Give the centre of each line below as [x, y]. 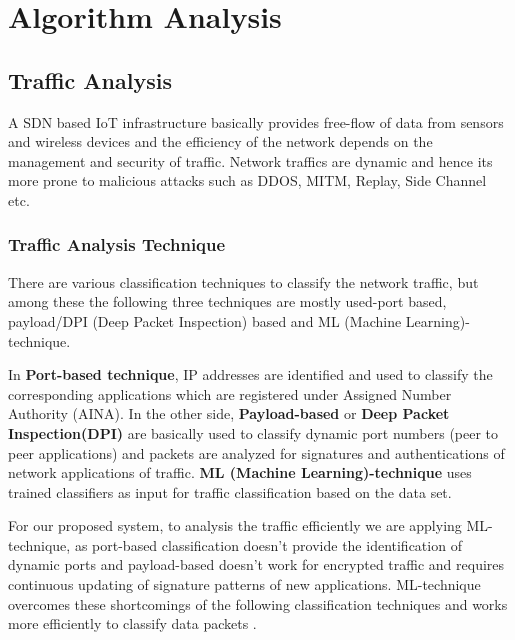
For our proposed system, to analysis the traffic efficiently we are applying [235, 525]
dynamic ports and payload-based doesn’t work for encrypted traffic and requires [256, 564]
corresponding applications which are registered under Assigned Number [230, 393]
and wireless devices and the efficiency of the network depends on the [220, 141]
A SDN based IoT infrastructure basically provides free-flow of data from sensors [256, 121]
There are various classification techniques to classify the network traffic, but [243, 281]
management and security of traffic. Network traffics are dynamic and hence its [250, 160]
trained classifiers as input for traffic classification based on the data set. [230, 491]
